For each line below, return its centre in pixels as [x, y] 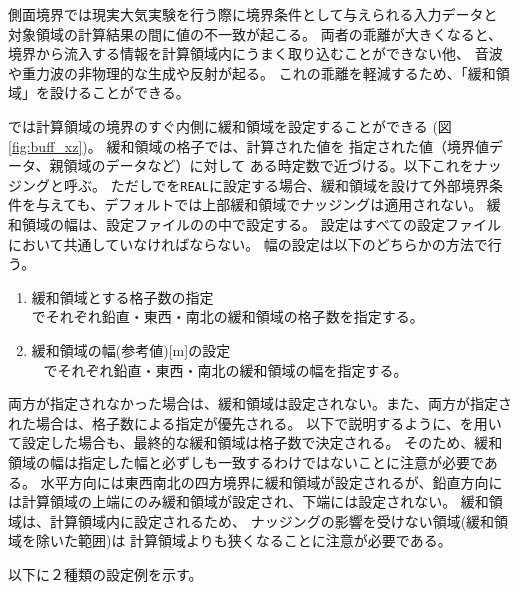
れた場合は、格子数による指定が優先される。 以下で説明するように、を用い [255, 422]
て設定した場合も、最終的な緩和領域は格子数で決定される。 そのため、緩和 [255, 442]
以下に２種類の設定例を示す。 [105, 573]
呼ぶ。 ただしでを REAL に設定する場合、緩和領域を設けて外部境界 [276, 184]
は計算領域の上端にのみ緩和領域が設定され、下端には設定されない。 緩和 [248, 501]
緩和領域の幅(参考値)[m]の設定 [131, 349]
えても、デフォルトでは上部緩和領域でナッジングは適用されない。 [266, 204]
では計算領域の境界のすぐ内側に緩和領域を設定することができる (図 [230, 125]
